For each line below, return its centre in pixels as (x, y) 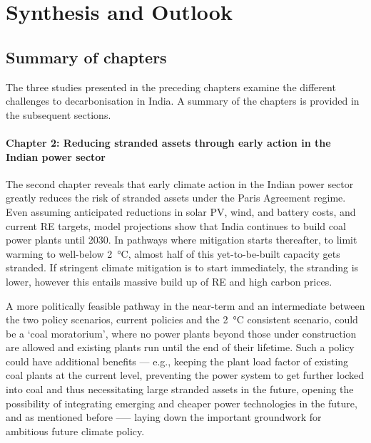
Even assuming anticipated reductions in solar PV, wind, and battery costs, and (181, 211)
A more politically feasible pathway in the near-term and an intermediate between (185, 305)
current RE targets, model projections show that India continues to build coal (176, 225)
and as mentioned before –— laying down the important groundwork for (164, 417)
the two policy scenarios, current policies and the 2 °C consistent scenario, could (182, 319)
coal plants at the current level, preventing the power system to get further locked (185, 375)
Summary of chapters (86, 57)
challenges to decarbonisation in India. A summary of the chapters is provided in (183, 101)
